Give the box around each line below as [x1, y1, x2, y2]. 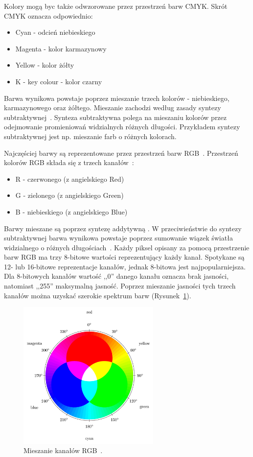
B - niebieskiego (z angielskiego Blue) [15, 206, 128, 216]
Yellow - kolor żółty [15, 60, 74, 70]
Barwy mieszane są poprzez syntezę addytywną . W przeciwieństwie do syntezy [4, 223, 242, 233]
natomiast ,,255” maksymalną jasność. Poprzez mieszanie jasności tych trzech [4, 281, 236, 291]
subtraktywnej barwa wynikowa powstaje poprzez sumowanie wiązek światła [4, 233, 233, 243]
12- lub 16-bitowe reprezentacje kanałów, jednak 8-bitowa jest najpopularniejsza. [4, 261, 246, 271]
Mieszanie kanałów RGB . [23, 445, 103, 456]
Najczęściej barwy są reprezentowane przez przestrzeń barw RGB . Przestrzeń [4, 147, 238, 158]
